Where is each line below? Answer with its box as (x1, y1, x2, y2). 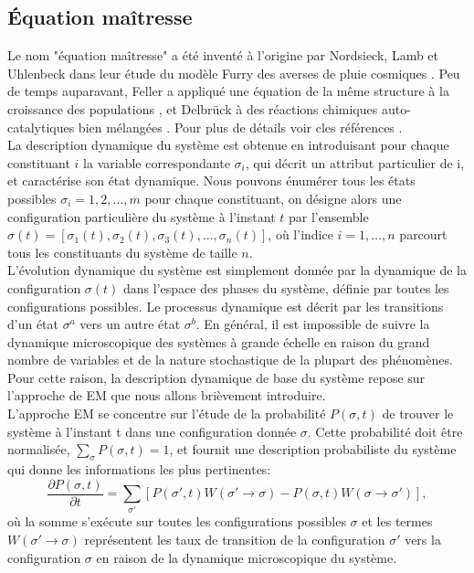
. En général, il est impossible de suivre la (195, 314, 430, 334)
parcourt (399, 225, 448, 244)
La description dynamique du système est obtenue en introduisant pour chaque (7, 135, 449, 154)
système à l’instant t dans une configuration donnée (7, 421, 297, 440)
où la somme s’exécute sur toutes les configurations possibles (7, 512, 346, 531)
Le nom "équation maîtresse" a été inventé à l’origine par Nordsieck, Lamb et (7, 46, 439, 65)
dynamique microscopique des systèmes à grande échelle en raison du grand (7, 332, 430, 351)
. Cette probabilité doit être (307, 421, 463, 440)
